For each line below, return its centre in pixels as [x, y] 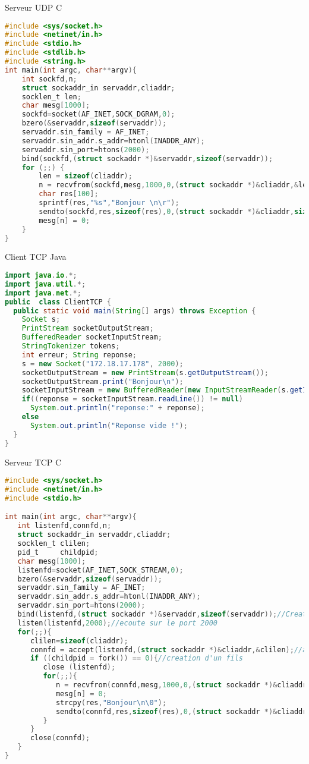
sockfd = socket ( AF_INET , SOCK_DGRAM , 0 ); [98, 114]
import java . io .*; [41, 276]
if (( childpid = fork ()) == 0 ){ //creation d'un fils [137, 658]
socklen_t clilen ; [54, 544]
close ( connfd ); [60, 738]
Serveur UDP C [34, 7]
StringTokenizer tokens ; [71, 346]
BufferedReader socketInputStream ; [92, 337]
